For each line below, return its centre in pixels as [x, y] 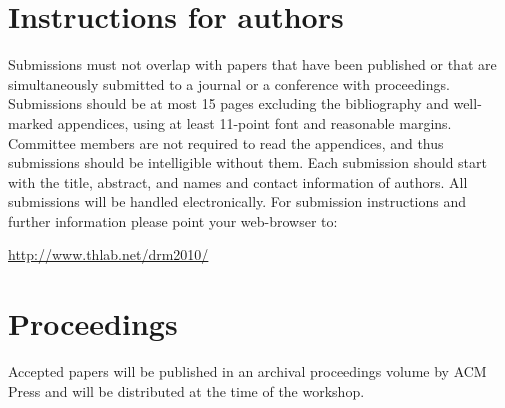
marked [31, 122]
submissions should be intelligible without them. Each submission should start [247, 162]
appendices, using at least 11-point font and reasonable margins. [254, 122]
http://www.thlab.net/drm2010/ [108, 254]
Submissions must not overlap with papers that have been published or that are [252, 64]
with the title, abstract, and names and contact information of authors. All [238, 181]
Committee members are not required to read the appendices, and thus [226, 142]
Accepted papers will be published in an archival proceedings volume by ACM [247, 371]
